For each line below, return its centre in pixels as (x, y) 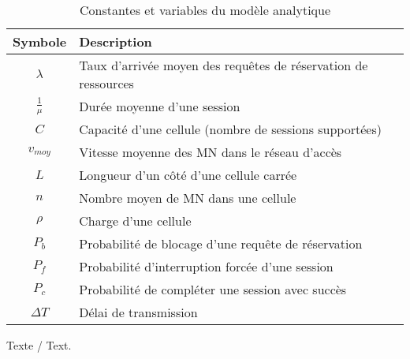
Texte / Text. (39, 345)
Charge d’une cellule (135, 221)
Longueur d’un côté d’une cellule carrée (188, 175)
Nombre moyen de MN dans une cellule (188, 198)
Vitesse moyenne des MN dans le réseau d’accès (211, 152)
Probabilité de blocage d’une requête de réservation (221, 243)
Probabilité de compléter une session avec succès (213, 289)
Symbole (40, 41)
